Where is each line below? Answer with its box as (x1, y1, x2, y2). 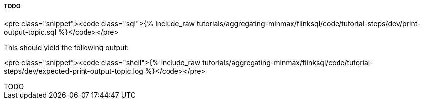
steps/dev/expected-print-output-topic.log (4, 67, 143, 76)
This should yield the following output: (4, 43, 129, 52)
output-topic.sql (4, 28, 57, 37)
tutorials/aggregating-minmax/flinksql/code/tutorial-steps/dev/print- (196, 19, 421, 28)
